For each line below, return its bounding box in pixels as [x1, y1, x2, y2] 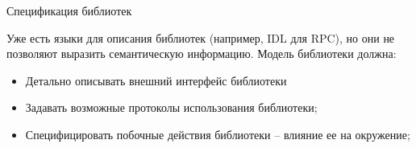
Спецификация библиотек [6, 2, 132, 18]
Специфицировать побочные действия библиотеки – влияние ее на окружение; [25, 125, 410, 142]
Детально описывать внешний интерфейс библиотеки [25, 72, 287, 88]
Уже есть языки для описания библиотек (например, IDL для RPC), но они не [6, 29, 395, 46]
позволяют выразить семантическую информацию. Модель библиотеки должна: [6, 45, 397, 62]
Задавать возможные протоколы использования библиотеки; [25, 99, 318, 116]
